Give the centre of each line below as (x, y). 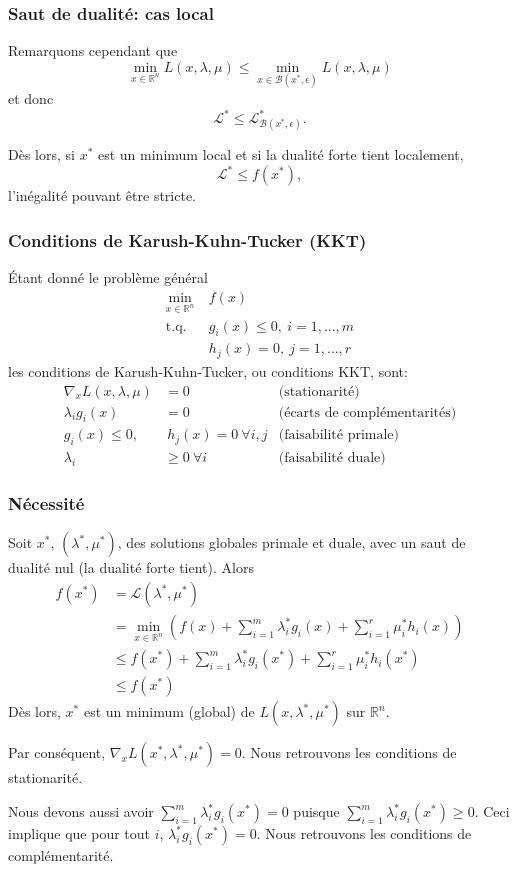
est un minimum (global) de (169, 711)
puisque (316, 811)
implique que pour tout (79, 833)
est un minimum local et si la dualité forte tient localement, (280, 154)
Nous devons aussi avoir (81, 811)
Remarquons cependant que (93, 50)
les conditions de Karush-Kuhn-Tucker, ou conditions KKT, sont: (208, 370)
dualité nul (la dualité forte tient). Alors (131, 567)
